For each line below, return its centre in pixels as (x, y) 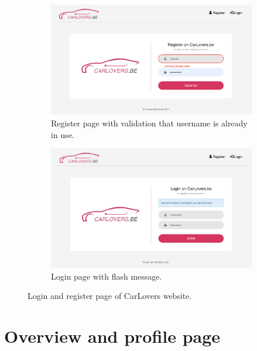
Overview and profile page (112, 335)
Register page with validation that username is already (149, 123)
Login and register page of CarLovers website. (110, 296)
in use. (63, 134)
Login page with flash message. (107, 276)
